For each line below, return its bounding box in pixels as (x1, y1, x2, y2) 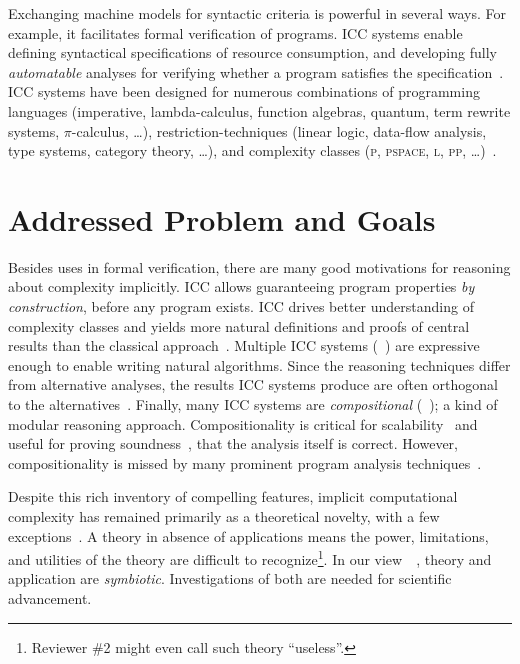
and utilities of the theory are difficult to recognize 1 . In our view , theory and (8, 546, 492, 569)
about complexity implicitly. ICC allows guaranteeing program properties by (8, 276, 475, 297)
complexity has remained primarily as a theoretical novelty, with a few (8, 506, 440, 526)
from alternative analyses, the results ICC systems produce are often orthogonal (8, 374, 498, 395)
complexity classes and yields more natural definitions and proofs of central (8, 315, 470, 336)
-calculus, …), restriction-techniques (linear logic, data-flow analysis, (71, 120, 487, 141)
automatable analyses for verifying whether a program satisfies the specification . (8, 61, 504, 82)
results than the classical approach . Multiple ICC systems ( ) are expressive (8, 335, 480, 356)
